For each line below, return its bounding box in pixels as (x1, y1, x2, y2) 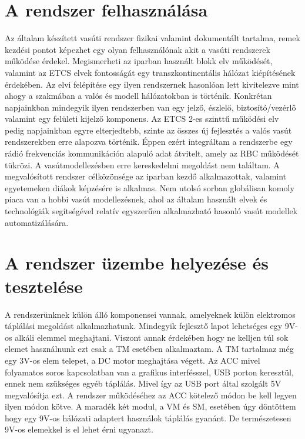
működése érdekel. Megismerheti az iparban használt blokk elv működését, (5, 55, 273, 67)
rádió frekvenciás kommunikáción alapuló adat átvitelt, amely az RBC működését (5, 147, 299, 159)
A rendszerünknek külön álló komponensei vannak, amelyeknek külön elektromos (5, 308, 296, 320)
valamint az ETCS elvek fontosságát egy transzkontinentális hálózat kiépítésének (5, 66, 296, 78)
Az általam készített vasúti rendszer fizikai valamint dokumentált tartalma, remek (5, 32, 300, 44)
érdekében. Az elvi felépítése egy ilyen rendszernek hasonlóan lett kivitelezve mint (5, 78, 299, 90)
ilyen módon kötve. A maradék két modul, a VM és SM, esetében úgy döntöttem (5, 400, 296, 413)
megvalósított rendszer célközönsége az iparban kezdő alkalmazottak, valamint (5, 170, 287, 182)
